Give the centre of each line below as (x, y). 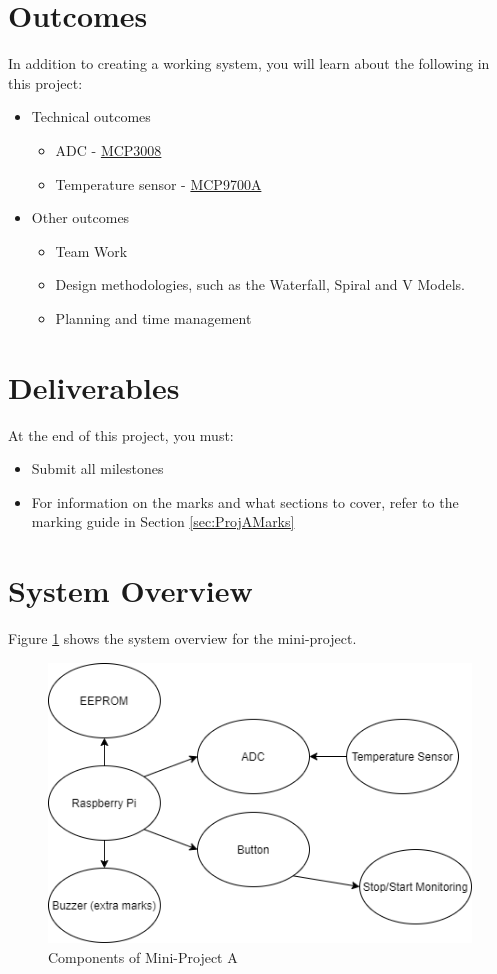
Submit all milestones (97, 468)
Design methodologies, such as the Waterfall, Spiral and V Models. (260, 284)
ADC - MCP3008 (108, 149)
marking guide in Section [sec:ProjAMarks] (163, 521)
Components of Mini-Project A (143, 956)
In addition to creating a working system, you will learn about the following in (249, 63)
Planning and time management (153, 317)
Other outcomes (80, 217)
